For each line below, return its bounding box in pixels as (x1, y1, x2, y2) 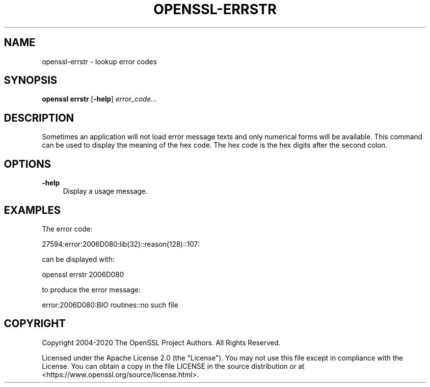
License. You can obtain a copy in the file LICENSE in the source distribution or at (42, 361, 305, 370)
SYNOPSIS (4, 74, 57, 87)
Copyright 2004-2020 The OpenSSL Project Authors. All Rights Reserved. (42, 338, 281, 347)
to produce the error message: (42, 285, 141, 294)
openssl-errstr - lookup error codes (42, 57, 157, 66)
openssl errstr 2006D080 (42, 270, 124, 279)
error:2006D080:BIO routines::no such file (42, 300, 178, 309)
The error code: (42, 224, 93, 233)
